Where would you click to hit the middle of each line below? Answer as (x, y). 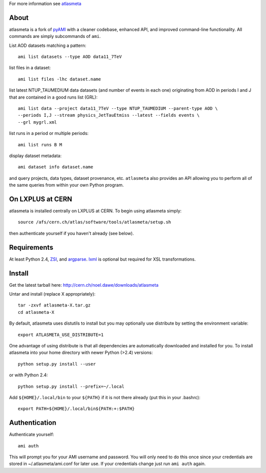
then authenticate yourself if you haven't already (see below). (71, 233)
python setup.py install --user (57, 364)
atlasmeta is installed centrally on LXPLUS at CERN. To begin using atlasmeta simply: (95, 211)
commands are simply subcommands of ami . (55, 36)
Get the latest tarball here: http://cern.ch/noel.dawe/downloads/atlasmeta (84, 285)
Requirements (31, 247)
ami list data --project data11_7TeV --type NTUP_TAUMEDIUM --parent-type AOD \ (118, 109)
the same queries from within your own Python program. (66, 185)
